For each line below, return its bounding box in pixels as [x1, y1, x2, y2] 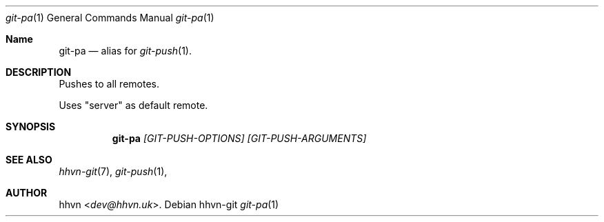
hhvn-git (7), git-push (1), [59, 165, 168, 177]
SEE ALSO [6, 154, 52, 165]
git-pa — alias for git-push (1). [59, 45, 192, 57]
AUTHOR [6, 187, 48, 199]
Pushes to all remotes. [59, 78, 160, 90]
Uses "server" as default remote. [59, 99, 208, 111]
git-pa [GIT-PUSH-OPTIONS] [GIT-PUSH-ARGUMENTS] [112, 132, 367, 144]
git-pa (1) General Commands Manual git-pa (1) [6, 12, 214, 23]
